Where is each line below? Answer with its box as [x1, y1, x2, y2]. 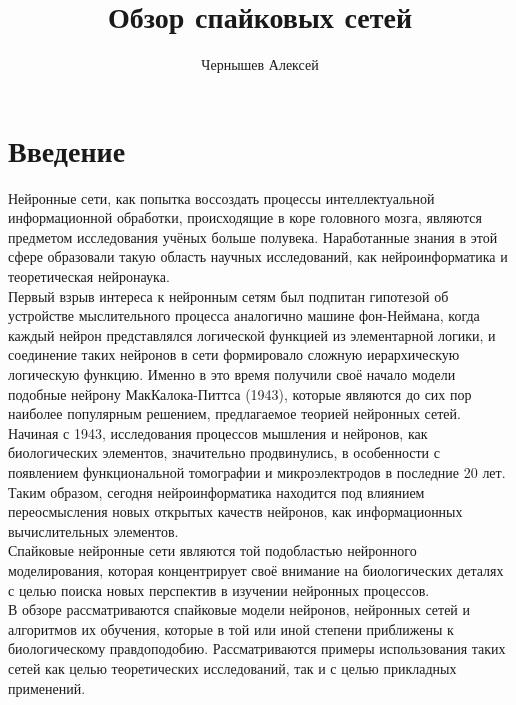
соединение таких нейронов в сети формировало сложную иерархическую [8, 344, 460, 365]
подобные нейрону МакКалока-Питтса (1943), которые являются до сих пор [8, 383, 472, 404]
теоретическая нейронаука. [8, 266, 170, 287]
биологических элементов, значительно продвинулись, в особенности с [8, 442, 440, 463]
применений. [8, 677, 86, 698]
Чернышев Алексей [201, 54, 319, 75]
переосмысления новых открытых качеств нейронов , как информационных [8, 501, 463, 522]
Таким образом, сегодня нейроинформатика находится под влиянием [8, 481, 425, 502]
